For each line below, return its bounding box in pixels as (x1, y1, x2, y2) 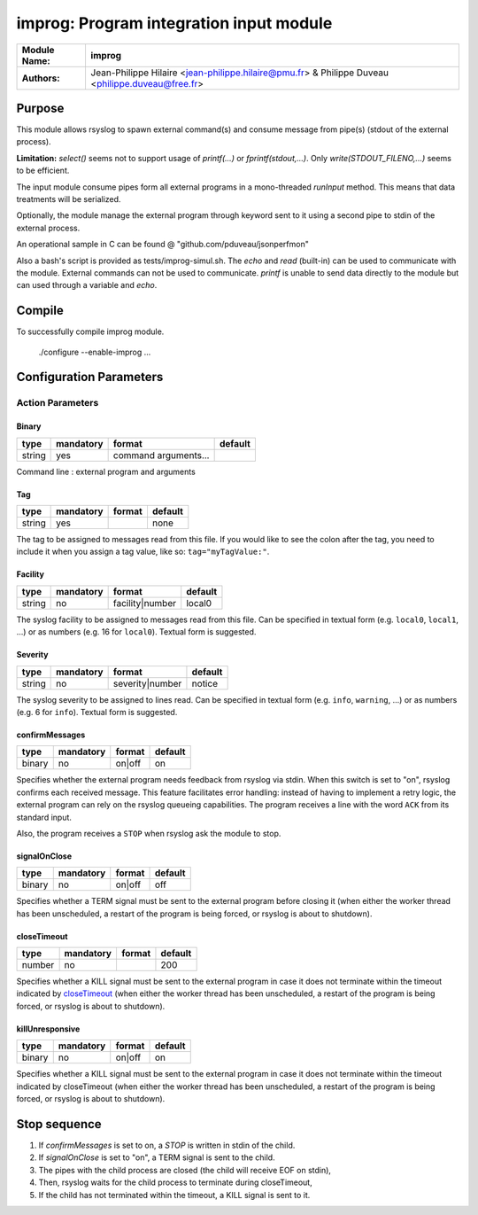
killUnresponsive (16, 1024, 81, 1034)
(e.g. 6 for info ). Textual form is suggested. (16, 706, 178, 717)
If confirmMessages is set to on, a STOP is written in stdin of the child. (38, 1140, 296, 1150)
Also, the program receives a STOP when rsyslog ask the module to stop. (16, 828, 281, 838)
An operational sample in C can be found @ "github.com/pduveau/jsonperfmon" (16, 239, 309, 250)
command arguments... (112, 448, 210, 461)
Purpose (16, 100, 65, 115)
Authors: (21, 72, 61, 84)
